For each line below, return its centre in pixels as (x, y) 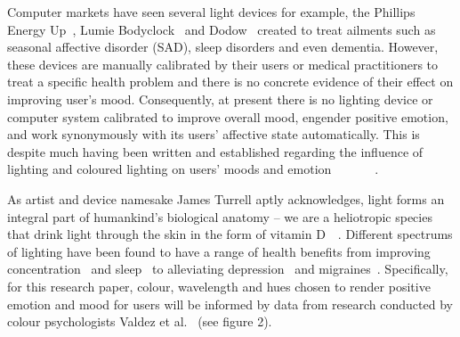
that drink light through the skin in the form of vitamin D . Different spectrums (230, 234)
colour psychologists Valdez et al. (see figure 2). (140, 321)
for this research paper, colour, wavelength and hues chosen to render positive (219, 286)
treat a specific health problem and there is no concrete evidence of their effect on (230, 82)
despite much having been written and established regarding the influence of (215, 151)
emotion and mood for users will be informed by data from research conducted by (230, 304)
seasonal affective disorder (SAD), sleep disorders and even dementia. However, (223, 47)
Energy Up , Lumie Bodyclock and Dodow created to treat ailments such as (222, 29)
